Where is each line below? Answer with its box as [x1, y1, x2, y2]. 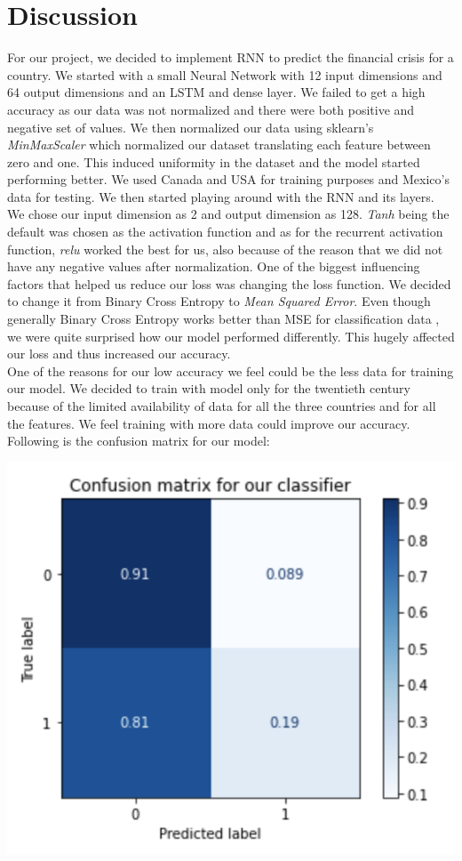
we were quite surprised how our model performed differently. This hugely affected [7, 326, 455, 345]
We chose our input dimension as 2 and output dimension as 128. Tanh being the [7, 205, 450, 223]
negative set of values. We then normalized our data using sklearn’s [7, 117, 374, 136]
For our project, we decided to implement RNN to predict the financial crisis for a [7, 48, 454, 67]
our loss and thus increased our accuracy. [7, 344, 231, 363]
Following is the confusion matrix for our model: [7, 431, 270, 450]
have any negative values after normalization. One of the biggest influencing [7, 257, 420, 276]
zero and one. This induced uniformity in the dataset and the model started [7, 152, 420, 171]
